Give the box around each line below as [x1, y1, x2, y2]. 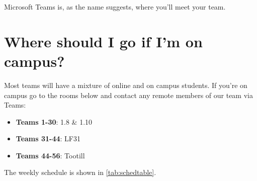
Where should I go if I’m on [4, 31, 203, 51]
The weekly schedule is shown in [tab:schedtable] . [4, 167, 156, 177]
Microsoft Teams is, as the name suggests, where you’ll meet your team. [4, 2, 226, 12]
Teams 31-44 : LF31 [16, 133, 81, 144]
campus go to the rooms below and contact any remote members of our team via [4, 89, 253, 100]
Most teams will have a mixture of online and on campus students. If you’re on [4, 79, 247, 90]
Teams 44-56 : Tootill [16, 150, 85, 160]
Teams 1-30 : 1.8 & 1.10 [16, 116, 93, 127]
